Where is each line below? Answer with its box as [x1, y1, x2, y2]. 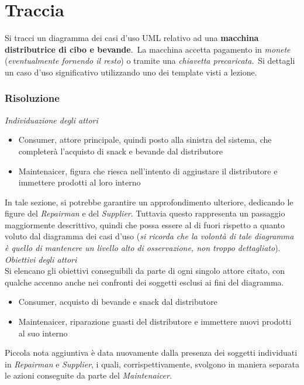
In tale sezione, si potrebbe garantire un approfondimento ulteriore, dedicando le [5, 195, 293, 208]
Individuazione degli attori [5, 114, 98, 126]
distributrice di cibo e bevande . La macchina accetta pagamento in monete [5, 43, 291, 55]
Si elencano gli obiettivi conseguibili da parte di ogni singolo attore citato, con [5, 264, 285, 277]
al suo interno [18, 326, 68, 339]
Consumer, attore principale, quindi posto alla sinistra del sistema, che [18, 133, 272, 146]
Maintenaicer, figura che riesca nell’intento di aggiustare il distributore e [18, 164, 278, 177]
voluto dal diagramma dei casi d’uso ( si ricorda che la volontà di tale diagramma [5, 230, 294, 242]
